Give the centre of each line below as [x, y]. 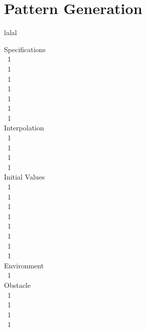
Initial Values [25, 177]
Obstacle [17, 285]
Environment [24, 265]
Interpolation [24, 128]
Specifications [25, 49]
